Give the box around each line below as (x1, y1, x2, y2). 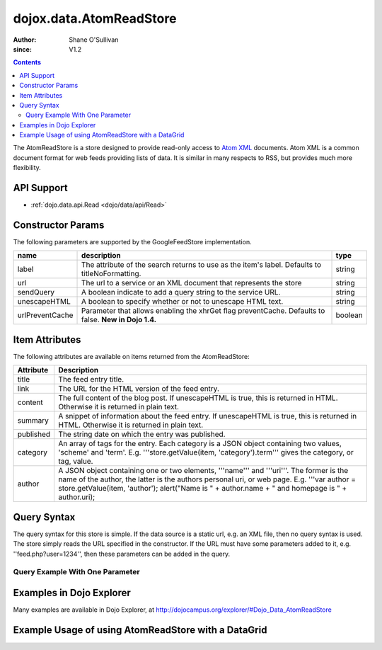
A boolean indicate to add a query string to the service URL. (81, 287, 281, 297)
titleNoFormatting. (81, 269, 141, 279)
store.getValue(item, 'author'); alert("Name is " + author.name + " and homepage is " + (58, 484, 347, 494)
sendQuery (17, 287, 55, 297)
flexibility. (13, 164, 42, 172)
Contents (13, 58, 42, 67)
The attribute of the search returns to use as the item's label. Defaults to (81, 260, 322, 270)
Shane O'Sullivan (69, 35, 119, 44)
